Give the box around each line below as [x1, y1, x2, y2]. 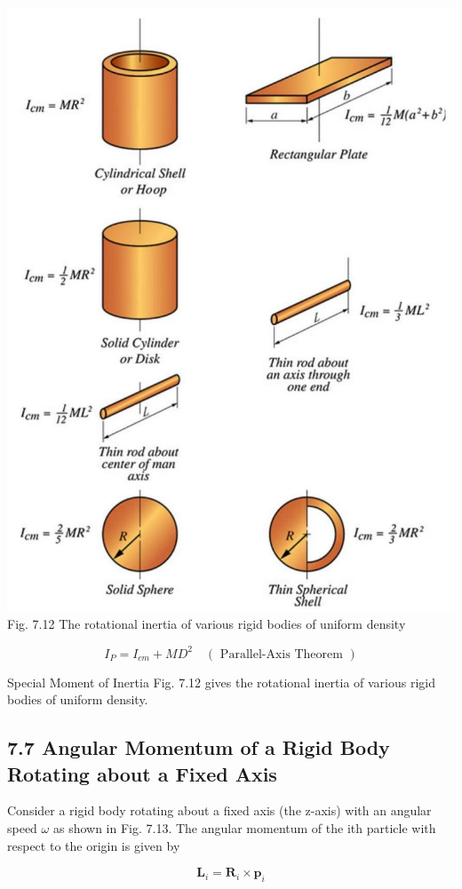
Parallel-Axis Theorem [219, 647, 343, 661]
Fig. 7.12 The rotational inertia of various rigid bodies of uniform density [7, 615, 406, 633]
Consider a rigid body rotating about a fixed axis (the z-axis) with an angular [7, 801, 432, 820]
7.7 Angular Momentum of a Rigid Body [7, 734, 390, 761]
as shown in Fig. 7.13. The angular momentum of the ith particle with [52, 818, 436, 837]
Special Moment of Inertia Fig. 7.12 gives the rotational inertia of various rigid [7, 672, 436, 691]
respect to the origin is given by [7, 836, 180, 854]
